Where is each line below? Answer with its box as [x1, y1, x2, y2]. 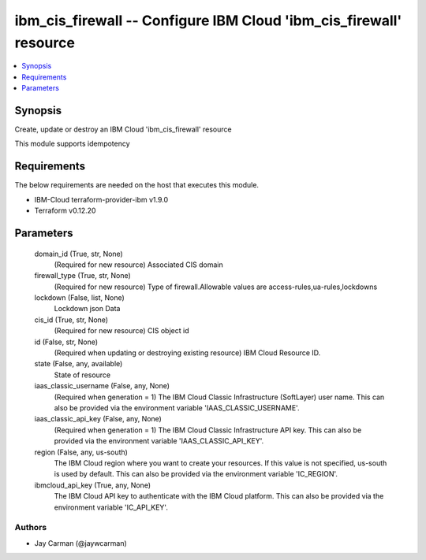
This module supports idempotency [14, 139, 130, 149]
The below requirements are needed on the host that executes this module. [14, 180, 260, 190]
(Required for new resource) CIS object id [54, 326, 189, 336]
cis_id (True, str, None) [34, 315, 109, 325]
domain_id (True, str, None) [34, 249, 124, 258]
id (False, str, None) [34, 337, 99, 347]
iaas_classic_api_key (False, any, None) [34, 414, 162, 424]
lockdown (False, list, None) [34, 293, 125, 302]
